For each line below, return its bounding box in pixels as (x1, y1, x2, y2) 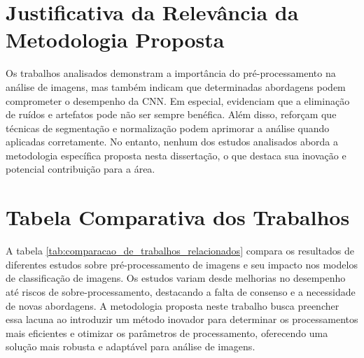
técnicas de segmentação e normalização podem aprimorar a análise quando (6, 120, 330, 135)
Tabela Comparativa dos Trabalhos (6, 203, 350, 231)
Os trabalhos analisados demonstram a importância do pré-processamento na (6, 66, 336, 80)
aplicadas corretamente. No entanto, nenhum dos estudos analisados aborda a (6, 134, 339, 149)
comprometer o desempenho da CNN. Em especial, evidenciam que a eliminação (6, 93, 350, 108)
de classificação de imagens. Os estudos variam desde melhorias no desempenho (6, 271, 346, 285)
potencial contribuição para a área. (6, 162, 155, 176)
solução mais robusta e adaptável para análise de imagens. (6, 339, 255, 354)
